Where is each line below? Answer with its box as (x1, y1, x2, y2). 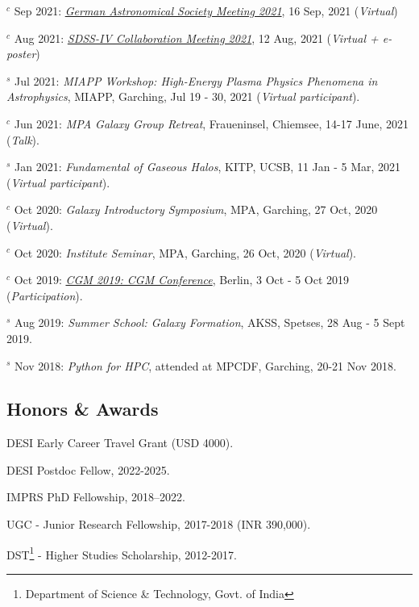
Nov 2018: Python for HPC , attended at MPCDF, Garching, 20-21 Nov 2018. (15, 357, 396, 374)
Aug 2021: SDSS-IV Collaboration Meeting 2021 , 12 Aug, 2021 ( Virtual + (14, 29, 379, 46)
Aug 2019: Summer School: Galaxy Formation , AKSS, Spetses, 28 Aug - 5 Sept (15, 314, 405, 331)
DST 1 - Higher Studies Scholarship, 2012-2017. (6, 543, 237, 563)
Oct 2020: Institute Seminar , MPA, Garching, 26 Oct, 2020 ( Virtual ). (14, 244, 357, 261)
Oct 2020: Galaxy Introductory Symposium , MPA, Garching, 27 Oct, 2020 (14, 201, 378, 218)
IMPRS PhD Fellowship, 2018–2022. (6, 488, 185, 505)
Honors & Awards (6, 396, 159, 421)
